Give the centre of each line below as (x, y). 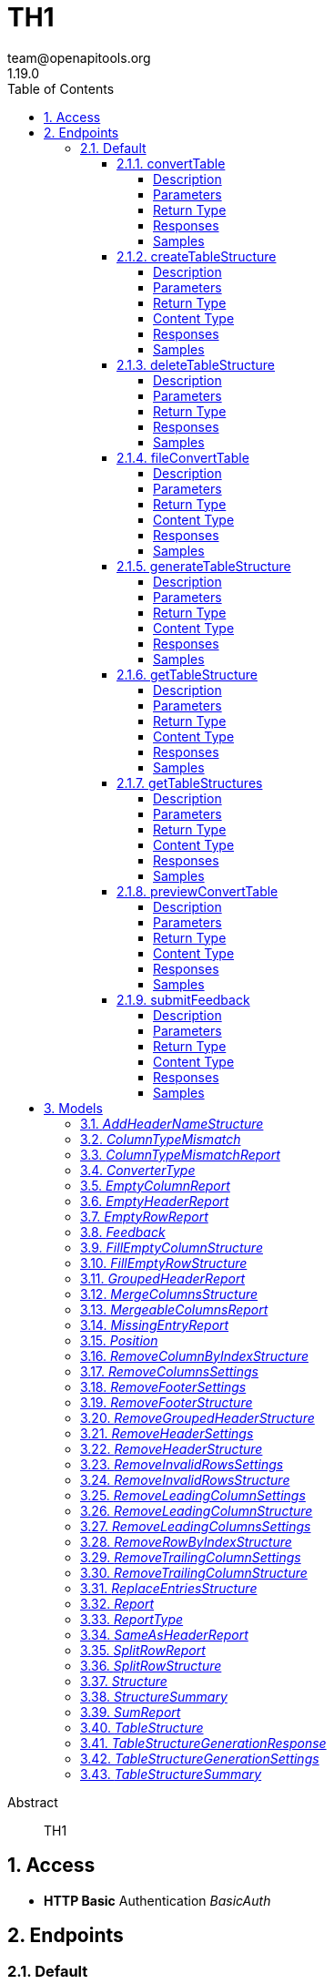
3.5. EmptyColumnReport (155, 1185)
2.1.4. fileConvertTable (183, 457)
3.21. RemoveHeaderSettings (167, 1433)
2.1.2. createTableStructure (197, 256)
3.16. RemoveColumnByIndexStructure (194, 1355)
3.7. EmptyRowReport (144, 1216)
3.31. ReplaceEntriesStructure (169, 1588)
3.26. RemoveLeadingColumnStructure (197, 1510)
